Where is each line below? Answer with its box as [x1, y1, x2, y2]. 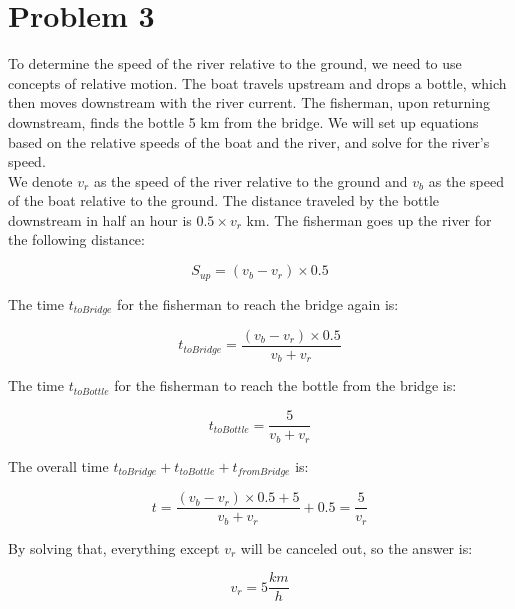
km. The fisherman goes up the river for [246, 209, 492, 230]
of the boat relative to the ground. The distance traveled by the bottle [8, 190, 440, 211]
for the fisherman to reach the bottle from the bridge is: [114, 375, 457, 396]
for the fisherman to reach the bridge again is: [117, 293, 399, 314]
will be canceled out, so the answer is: [240, 537, 473, 558]
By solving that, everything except [8, 537, 220, 558]
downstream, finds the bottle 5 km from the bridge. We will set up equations [8, 111, 479, 132]
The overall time [8, 455, 109, 476]
